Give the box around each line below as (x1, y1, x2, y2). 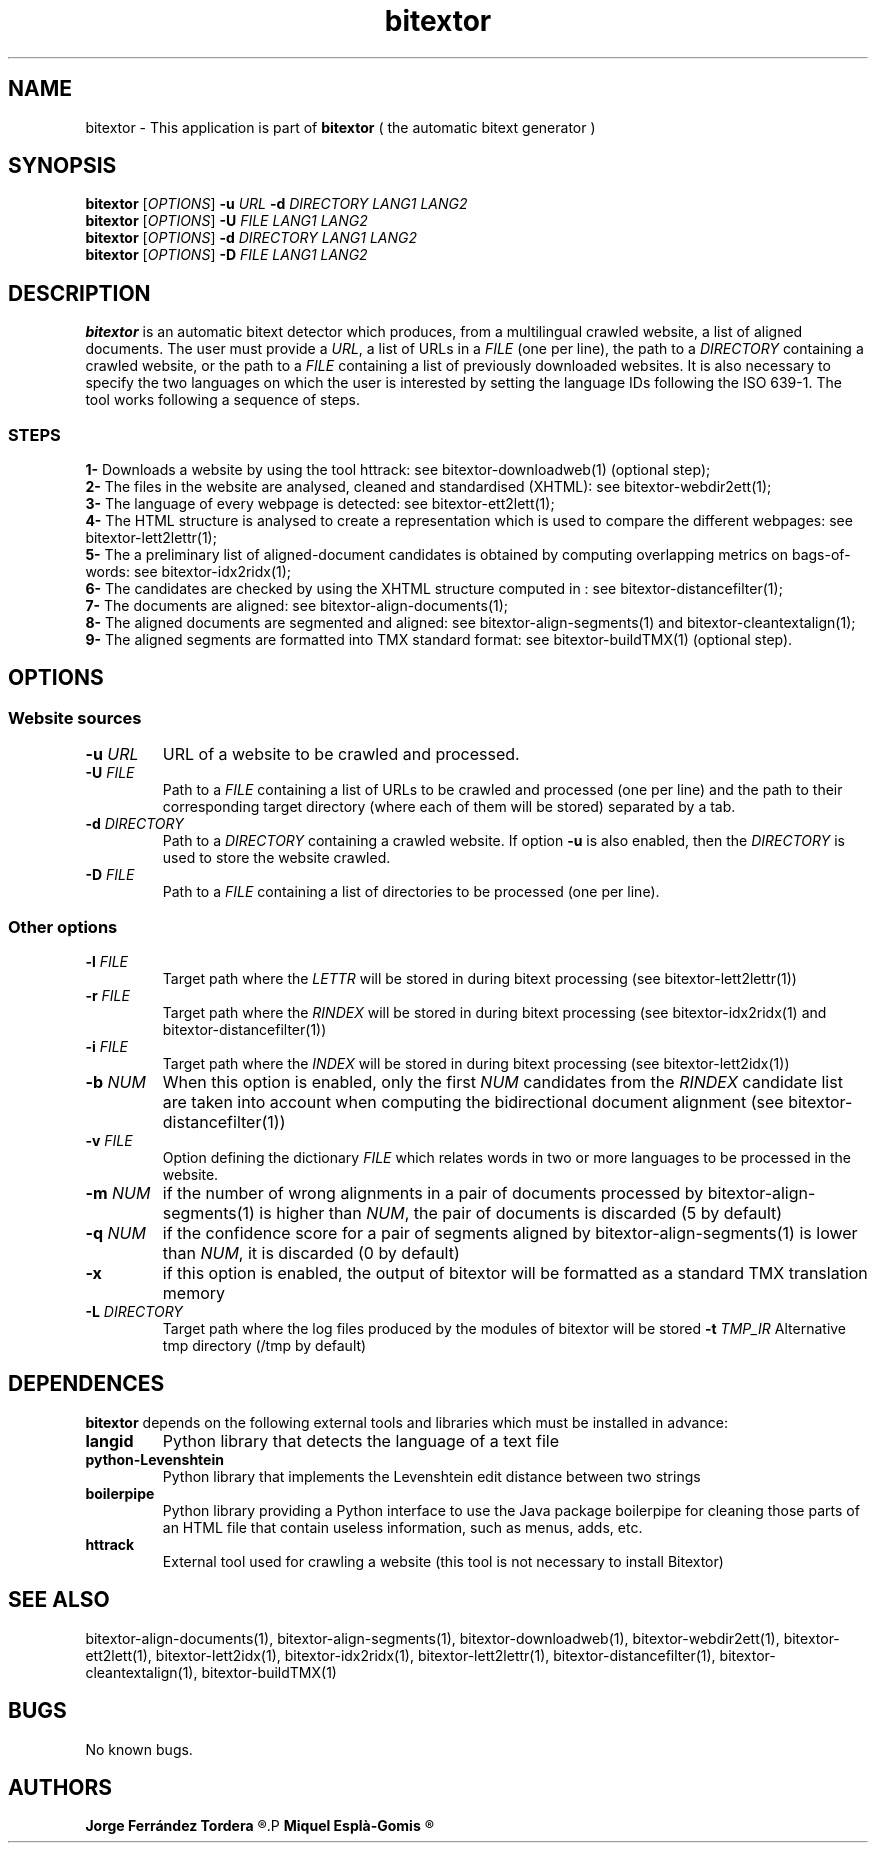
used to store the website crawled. (162, 849, 391, 867)
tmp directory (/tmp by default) (162, 1337, 367, 1354)
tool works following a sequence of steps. (85, 391, 361, 409)
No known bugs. (85, 1740, 193, 1758)
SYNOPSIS (8, 153, 117, 179)
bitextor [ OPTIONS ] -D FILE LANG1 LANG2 (85, 246, 368, 264)
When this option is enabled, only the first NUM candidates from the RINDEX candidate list (162, 1072, 843, 1092)
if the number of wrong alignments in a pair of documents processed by (162, 1183, 704, 1203)
